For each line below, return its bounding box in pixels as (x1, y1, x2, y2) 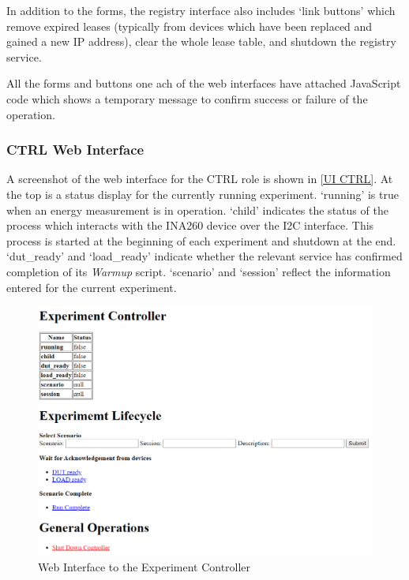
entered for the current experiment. (6, 279, 177, 295)
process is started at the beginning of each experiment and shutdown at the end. (6, 232, 396, 249)
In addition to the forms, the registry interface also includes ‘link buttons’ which (6, 2, 396, 18)
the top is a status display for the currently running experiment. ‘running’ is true (6, 185, 399, 202)
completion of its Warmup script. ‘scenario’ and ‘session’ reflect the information (6, 263, 391, 279)
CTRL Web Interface (6, 140, 144, 159)
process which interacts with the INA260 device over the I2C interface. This (6, 217, 374, 234)
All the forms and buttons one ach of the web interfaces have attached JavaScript (6, 75, 401, 92)
